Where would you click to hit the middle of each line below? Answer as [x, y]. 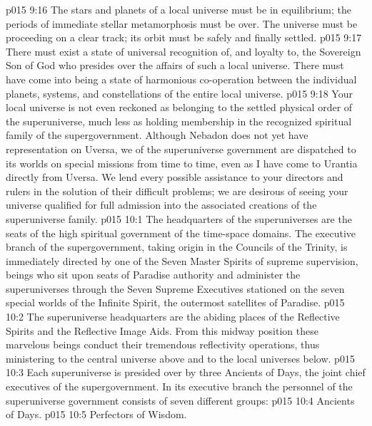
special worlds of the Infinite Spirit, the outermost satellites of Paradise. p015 [175, 302]
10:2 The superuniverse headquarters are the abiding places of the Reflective [173, 317]
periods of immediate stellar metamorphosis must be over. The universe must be [182, 23]
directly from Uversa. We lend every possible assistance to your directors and [175, 177]
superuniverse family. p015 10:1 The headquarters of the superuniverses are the [179, 218]
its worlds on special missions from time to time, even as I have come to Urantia [182, 163]
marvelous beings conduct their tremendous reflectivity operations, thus [163, 344]
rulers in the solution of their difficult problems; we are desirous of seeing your [177, 191]
